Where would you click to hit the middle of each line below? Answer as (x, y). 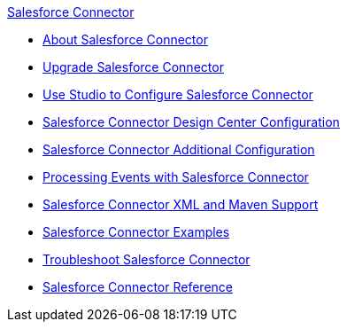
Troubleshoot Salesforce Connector (147, 259)
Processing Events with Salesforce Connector (176, 177)
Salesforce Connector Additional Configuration (179, 149)
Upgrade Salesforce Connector (133, 67)
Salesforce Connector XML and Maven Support (181, 204)
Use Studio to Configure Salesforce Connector (178, 94)
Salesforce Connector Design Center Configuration (191, 122)
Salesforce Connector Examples (136, 232)
